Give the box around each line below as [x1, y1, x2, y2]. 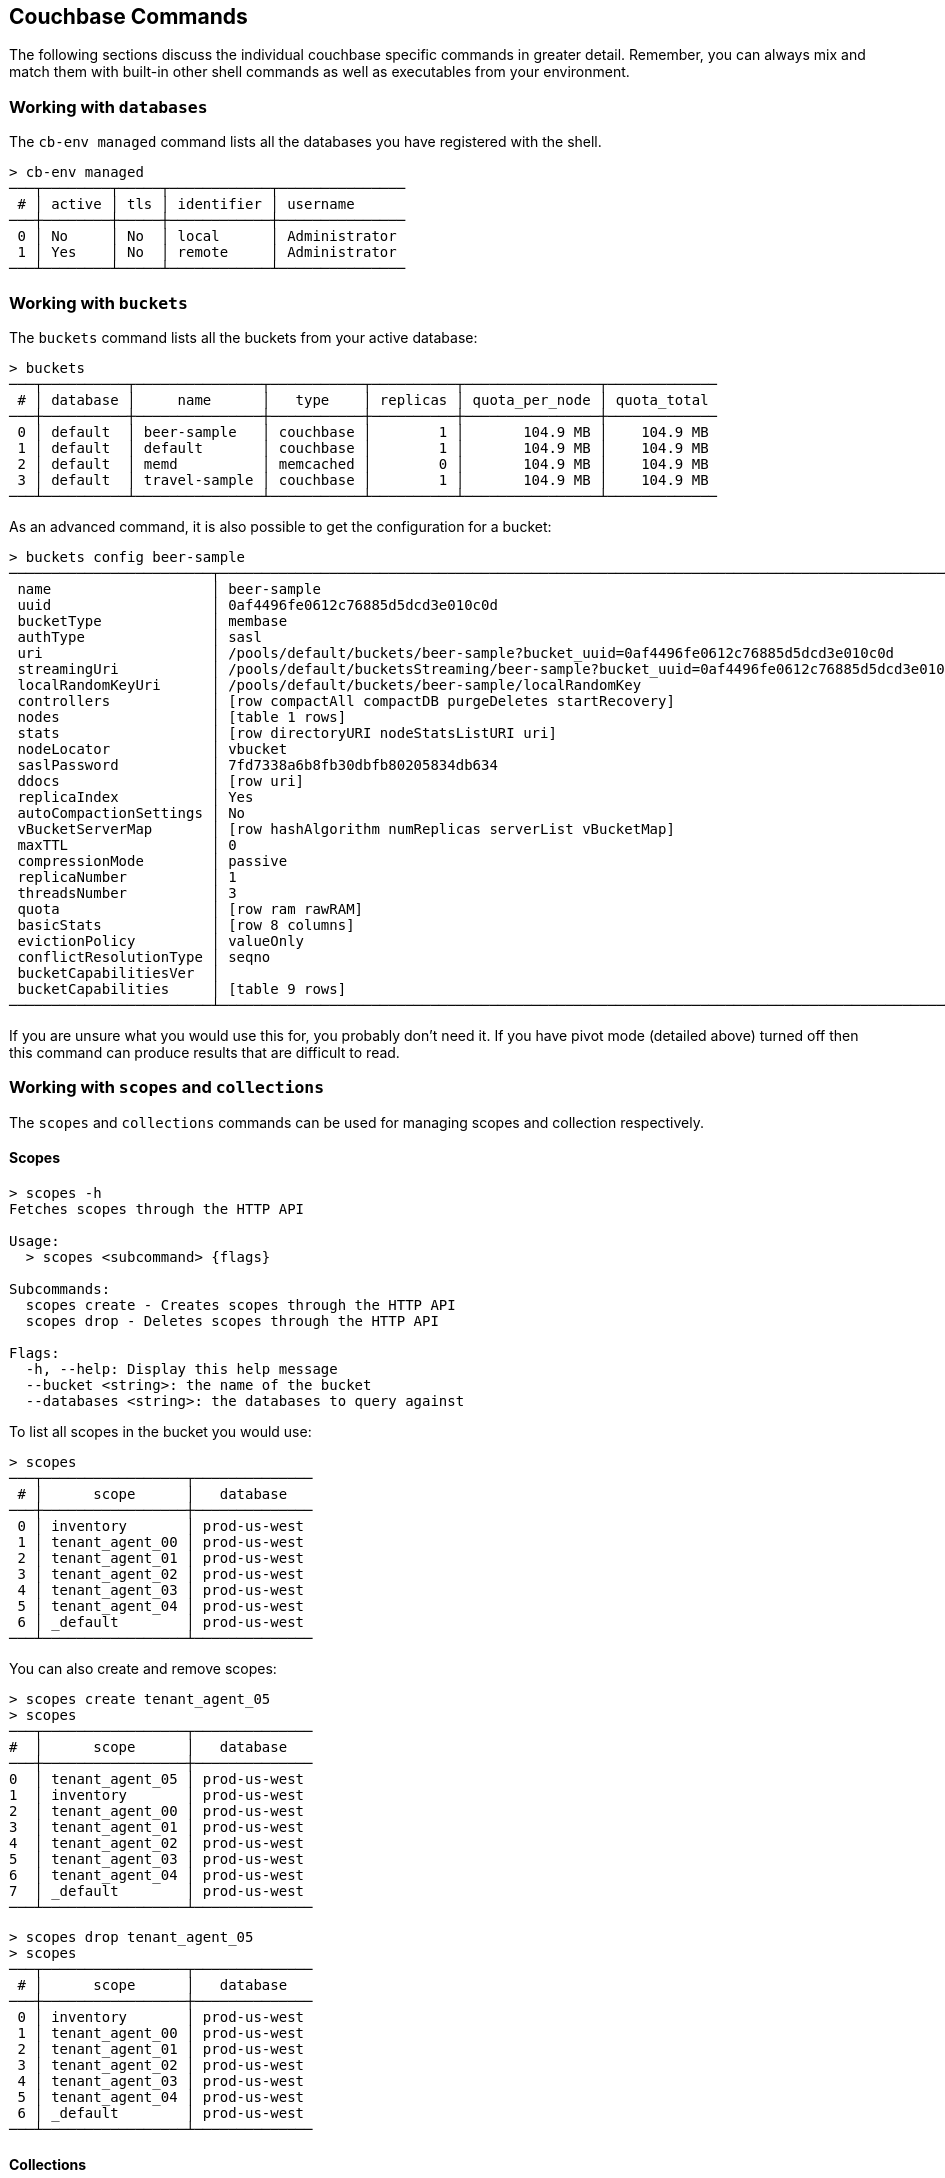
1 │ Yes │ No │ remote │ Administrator [17, 244, 397, 261]
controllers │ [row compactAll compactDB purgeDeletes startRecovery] [17, 692, 675, 709]
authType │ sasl [17, 628, 262, 645]
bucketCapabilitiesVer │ [17, 964, 220, 981]
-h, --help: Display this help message [25, 1360, 338, 1377]
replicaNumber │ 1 [17, 868, 237, 885]
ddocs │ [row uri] [17, 772, 305, 789]
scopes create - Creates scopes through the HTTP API [25, 1296, 456, 1313]
